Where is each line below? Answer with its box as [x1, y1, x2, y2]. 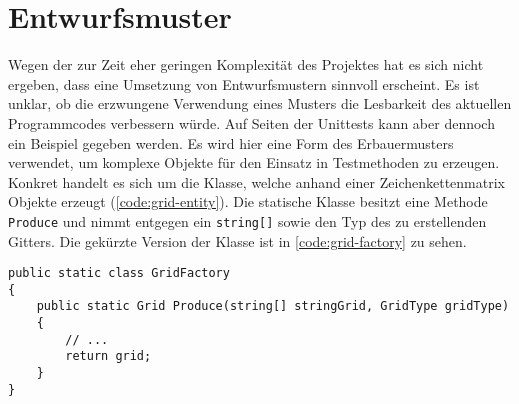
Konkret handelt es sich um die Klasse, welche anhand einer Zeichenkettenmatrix [8, 171, 505, 192]
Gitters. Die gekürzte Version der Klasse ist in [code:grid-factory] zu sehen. [8, 230, 467, 251]
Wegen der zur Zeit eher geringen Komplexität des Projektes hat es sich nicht [8, 54, 484, 75]
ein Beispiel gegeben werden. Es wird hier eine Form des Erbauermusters [8, 132, 454, 153]
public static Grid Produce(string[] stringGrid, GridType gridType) [36, 299, 510, 314]
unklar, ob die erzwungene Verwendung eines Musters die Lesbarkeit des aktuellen [8, 93, 512, 114]
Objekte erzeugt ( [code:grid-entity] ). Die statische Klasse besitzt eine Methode [8, 191, 488, 212]
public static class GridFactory [8, 266, 230, 281]
